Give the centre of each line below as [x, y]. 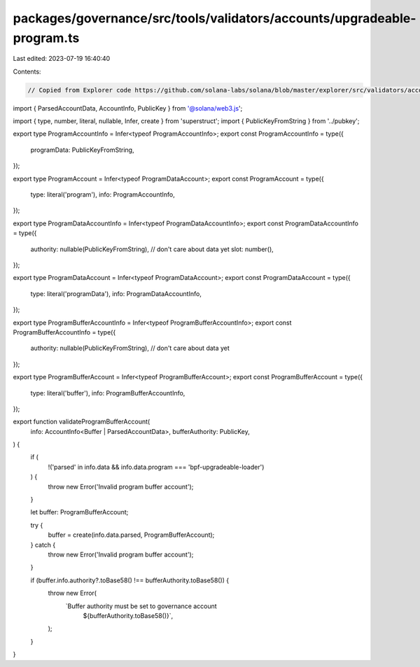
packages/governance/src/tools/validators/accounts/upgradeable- [215, 18]
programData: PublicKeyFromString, [82, 150]
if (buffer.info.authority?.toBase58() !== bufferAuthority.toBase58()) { [130, 580]
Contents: [27, 71]
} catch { [43, 545]
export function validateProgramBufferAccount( [82, 422]
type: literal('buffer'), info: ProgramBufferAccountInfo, [108, 393]
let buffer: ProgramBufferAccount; [79, 512]
